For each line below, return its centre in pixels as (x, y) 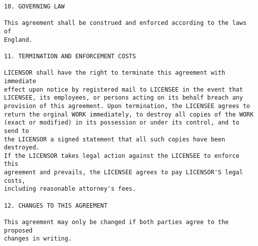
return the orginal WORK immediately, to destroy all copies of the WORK (129, 114)
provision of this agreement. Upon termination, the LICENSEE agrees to (127, 106)
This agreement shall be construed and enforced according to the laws (125, 23)
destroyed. (22, 148)
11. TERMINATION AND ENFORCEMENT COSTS (70, 56)
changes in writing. (38, 239)
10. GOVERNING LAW (34, 6)
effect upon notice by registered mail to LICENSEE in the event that (124, 89)
